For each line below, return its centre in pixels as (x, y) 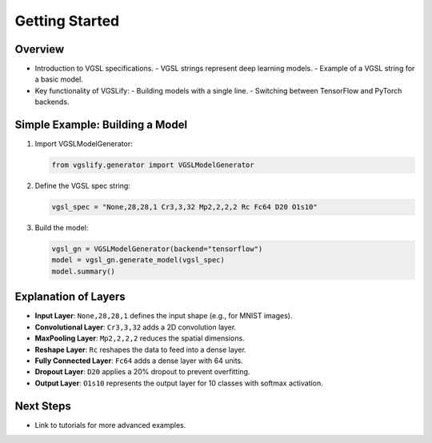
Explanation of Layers (70, 297)
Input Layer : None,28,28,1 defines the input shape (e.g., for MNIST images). (164, 316)
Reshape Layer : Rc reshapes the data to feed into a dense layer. (141, 349)
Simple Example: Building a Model (101, 125)
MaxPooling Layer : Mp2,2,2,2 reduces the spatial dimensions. (140, 338)
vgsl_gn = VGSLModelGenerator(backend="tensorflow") (157, 249)
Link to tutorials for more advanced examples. (110, 425)
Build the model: (62, 228)
